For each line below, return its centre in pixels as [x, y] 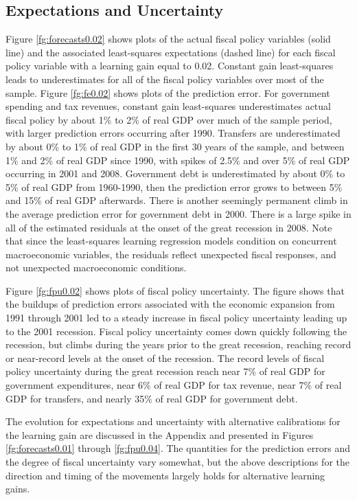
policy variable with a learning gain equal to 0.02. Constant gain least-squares [170, 66]
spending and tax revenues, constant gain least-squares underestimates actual [168, 106]
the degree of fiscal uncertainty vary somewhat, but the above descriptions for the [177, 462]
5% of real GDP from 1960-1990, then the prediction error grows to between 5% [174, 186]
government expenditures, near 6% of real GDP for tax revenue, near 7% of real [174, 385]
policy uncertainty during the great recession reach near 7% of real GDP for [165, 371]
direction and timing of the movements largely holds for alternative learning [165, 475]
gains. [18, 489]
